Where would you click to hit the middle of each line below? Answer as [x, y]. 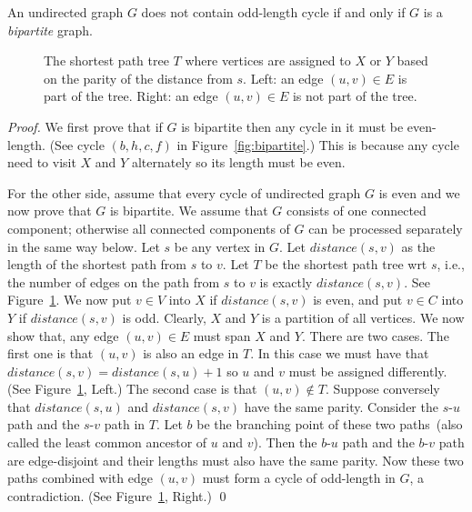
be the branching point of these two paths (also [330, 424]
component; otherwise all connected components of [149, 228]
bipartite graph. [50, 30]
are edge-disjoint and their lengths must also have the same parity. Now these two [236, 460]
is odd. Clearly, [164, 317]
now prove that [50, 211]
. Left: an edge [283, 78]
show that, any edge [63, 335]
